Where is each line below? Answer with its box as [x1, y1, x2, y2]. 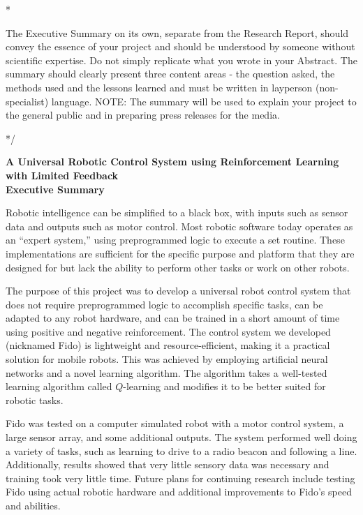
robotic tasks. [6, 392, 64, 407]
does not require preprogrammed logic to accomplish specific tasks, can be [6, 297, 323, 311]
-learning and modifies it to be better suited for [123, 379, 326, 394]
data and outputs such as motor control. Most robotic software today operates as [6, 218, 353, 233]
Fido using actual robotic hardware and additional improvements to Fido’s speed [6, 484, 352, 499]
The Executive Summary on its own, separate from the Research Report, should [6, 25, 349, 40]
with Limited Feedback [6, 167, 119, 182]
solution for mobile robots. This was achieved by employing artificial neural [6, 352, 328, 366]
